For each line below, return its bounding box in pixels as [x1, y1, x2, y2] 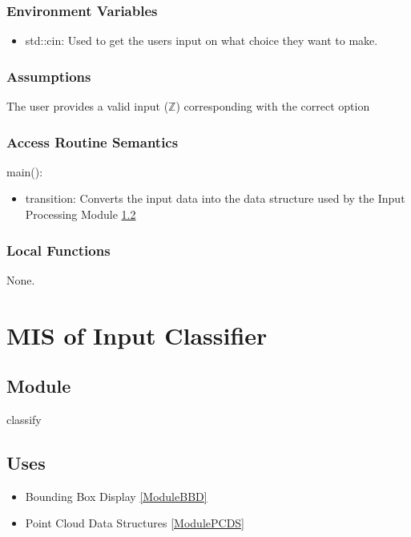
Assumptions [6, 66, 91, 86]
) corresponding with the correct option [175, 98, 370, 115]
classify [6, 411, 42, 428]
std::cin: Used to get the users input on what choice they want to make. [25, 32, 378, 49]
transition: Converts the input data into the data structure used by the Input [25, 190, 405, 207]
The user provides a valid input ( [6, 98, 169, 115]
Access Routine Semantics [6, 131, 179, 151]
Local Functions [6, 240, 111, 260]
